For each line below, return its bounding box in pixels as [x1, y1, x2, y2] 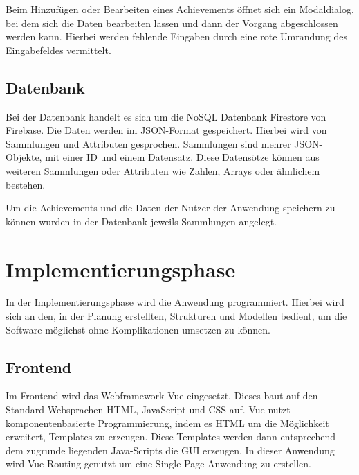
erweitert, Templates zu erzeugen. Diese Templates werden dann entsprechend [6, 429, 336, 444]
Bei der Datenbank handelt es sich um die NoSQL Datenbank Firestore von [6, 109, 326, 123]
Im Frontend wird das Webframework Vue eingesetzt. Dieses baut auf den [6, 388, 318, 403]
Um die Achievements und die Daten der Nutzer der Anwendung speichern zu [6, 200, 335, 215]
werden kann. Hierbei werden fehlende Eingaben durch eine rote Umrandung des [6, 29, 348, 44]
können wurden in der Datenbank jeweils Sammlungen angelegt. [6, 214, 277, 228]
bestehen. [6, 177, 46, 191]
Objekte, [6, 150, 42, 164]
